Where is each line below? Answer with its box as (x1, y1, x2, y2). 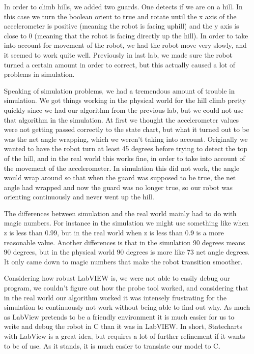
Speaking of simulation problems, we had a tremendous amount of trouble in (4, 85, 235, 96)
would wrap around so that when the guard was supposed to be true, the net (4, 172, 236, 183)
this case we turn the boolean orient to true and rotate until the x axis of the (4, 11, 237, 21)
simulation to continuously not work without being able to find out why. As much (4, 302, 250, 312)
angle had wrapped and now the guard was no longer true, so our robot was (4, 182, 233, 192)
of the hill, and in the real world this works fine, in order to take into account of (4, 153, 245, 163)
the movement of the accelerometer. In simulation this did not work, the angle (4, 162, 239, 173)
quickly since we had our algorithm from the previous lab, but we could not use (4, 104, 244, 115)
